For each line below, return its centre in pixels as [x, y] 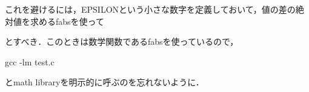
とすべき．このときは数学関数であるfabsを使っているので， [122, 41]
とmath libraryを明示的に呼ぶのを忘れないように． [105, 82]
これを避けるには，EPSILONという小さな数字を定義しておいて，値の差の [150, 9]
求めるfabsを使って [67, 21]
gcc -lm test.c [30, 61]
